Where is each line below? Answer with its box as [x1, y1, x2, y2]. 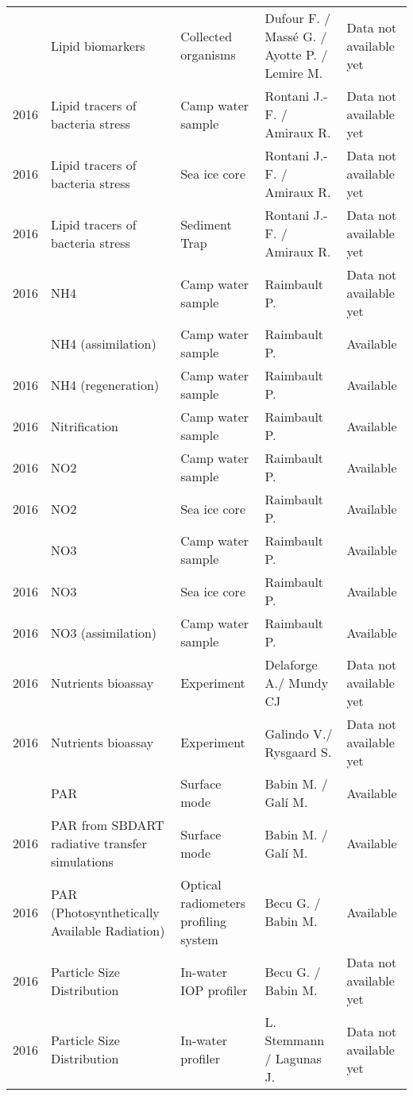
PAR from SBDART [51, 816, 164, 834]
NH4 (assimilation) [51, 334, 156, 353]
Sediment [180, 214, 232, 233]
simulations [51, 852, 114, 870]
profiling [180, 912, 227, 930]
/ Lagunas [264, 1049, 322, 1067]
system [180, 930, 218, 948]
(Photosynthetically [51, 902, 160, 921]
